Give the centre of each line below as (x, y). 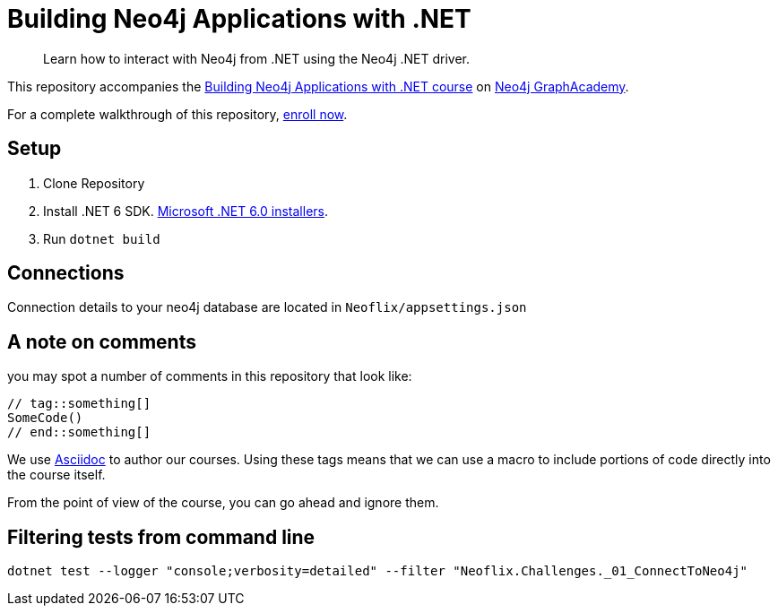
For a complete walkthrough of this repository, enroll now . (177, 114)
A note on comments (102, 341)
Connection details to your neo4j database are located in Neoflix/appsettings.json (267, 307)
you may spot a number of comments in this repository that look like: (210, 376)
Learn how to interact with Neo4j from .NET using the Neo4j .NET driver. (256, 58)
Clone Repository (94, 183)
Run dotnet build (102, 238)
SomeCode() (45, 418)
